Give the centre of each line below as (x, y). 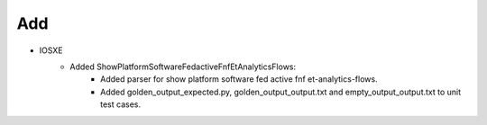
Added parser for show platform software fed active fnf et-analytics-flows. (239, 79)
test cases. (121, 104)
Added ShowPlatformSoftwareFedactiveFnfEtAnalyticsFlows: (183, 67)
